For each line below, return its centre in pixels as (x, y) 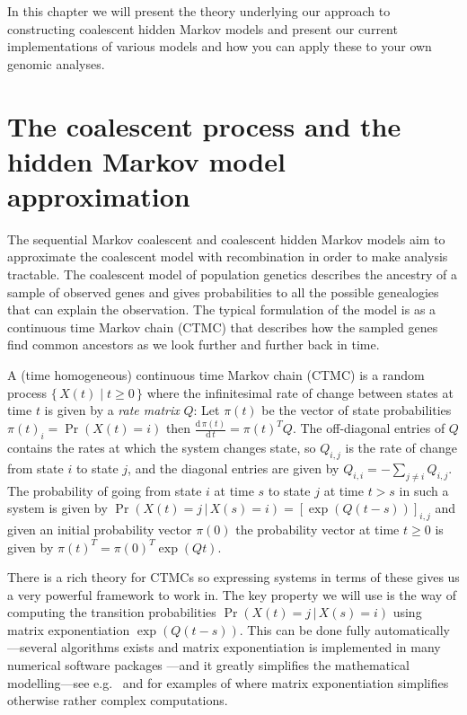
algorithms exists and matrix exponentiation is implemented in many (251, 647)
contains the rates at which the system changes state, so (162, 447)
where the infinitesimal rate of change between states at (300, 392)
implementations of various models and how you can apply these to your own (220, 46)
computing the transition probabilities (112, 612)
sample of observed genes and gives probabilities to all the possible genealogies (223, 291)
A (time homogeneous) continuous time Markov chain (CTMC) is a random (216, 375)
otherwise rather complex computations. (118, 700)
